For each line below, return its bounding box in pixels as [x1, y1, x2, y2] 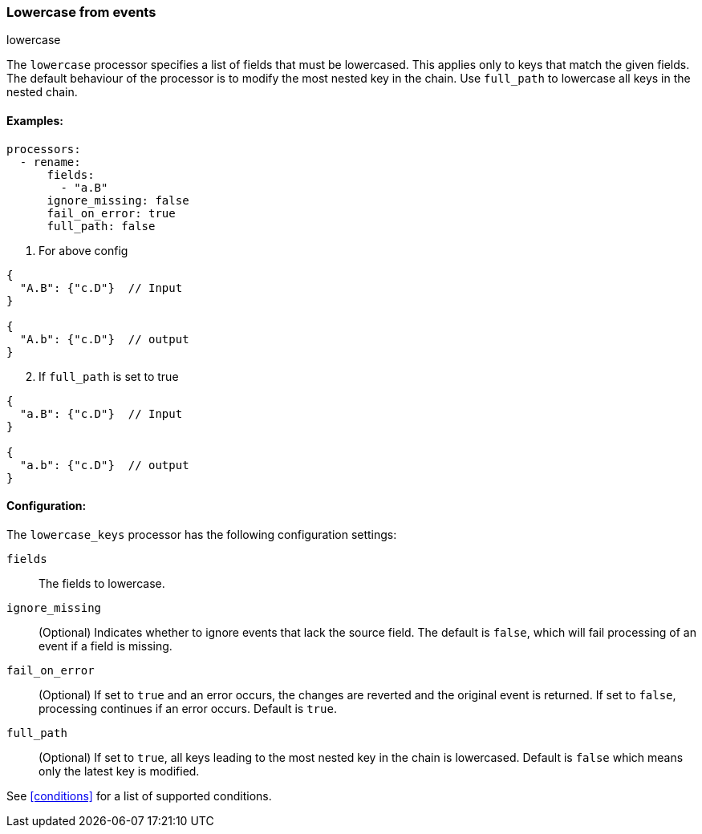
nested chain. [6, 85, 78, 99]
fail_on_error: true [47, 206, 176, 220]
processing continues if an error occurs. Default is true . [39, 701, 337, 715]
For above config [39, 243, 128, 257]
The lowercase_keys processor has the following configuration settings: [6, 527, 397, 541]
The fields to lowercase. [39, 576, 165, 590]
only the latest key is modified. [39, 763, 200, 778]
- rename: [19, 155, 81, 168]
